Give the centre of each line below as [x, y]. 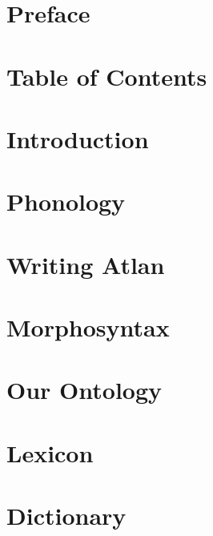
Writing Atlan [86, 264]
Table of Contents [107, 76]
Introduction [78, 138]
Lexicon [50, 452]
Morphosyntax [88, 327]
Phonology [66, 202]
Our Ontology [84, 390]
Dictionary [66, 516]
